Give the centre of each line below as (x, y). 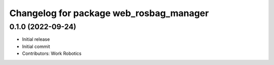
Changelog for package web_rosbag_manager (109, 13)
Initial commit (36, 46)
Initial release (36, 39)
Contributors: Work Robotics (52, 53)
